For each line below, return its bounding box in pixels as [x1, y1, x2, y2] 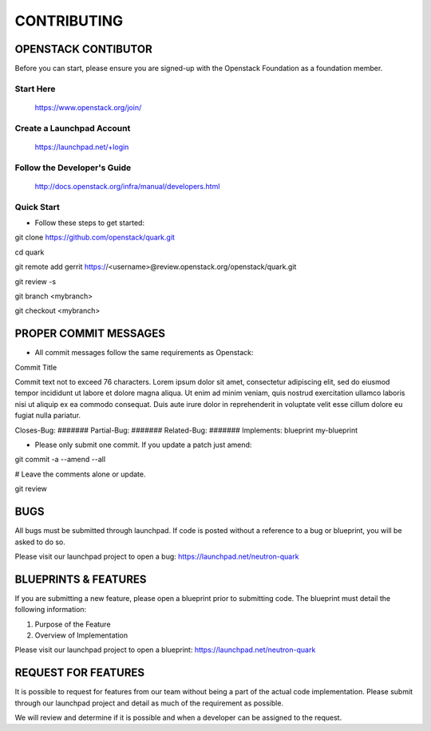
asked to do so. [14, 537, 65, 547]
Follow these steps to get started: [34, 218, 145, 227]
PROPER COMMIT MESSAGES [14, 327, 166, 341]
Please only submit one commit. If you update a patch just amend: [34, 440, 252, 450]
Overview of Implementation [34, 630, 129, 640]
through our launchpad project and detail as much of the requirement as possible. [14, 698, 283, 708]
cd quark [14, 247, 45, 257]
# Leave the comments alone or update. [14, 469, 146, 479]
